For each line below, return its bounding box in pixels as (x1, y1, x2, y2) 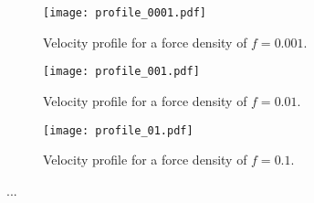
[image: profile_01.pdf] (43, 123, 194, 137)
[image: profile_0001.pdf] (43, 6, 206, 19)
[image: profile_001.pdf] (43, 65, 200, 79)
